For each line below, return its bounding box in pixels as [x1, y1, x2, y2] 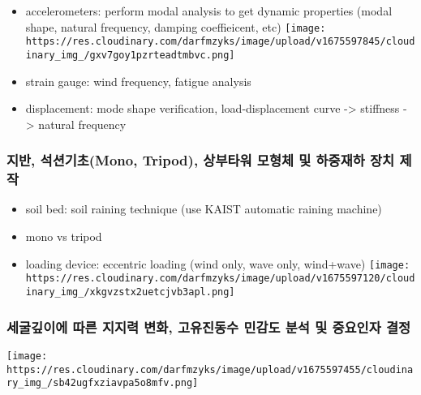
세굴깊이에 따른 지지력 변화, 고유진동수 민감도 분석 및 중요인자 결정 [6, 316, 411, 337]
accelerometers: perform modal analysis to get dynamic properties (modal [25, 2, 393, 19]
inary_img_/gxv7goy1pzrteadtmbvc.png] [25, 49, 235, 61]
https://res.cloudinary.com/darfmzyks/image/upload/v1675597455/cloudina [6, 363, 414, 376]
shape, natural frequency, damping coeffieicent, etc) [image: [25, 18, 326, 35]
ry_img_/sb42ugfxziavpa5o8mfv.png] [6, 377, 199, 389]
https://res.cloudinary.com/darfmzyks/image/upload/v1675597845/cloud [25, 36, 415, 48]
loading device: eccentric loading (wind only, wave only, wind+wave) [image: [25, 255, 410, 272]
